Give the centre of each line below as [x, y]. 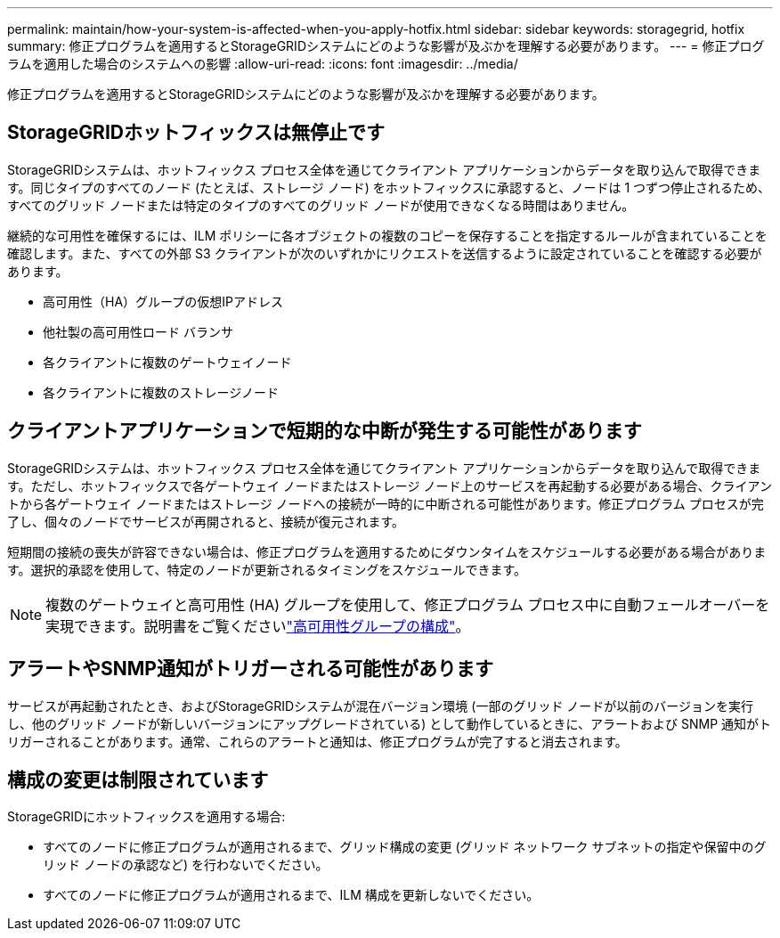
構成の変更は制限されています [138, 779]
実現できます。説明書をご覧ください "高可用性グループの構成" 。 [258, 626]
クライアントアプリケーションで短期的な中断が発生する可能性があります [325, 431]
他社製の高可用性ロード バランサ [138, 331]
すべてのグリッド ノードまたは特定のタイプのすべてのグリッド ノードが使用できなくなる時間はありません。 [321, 205]
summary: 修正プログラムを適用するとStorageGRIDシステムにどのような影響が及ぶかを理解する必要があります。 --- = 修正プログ [386, 46]
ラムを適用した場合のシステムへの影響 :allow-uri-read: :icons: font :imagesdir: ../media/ [263, 64]
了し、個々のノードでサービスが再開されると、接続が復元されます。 [206, 521]
